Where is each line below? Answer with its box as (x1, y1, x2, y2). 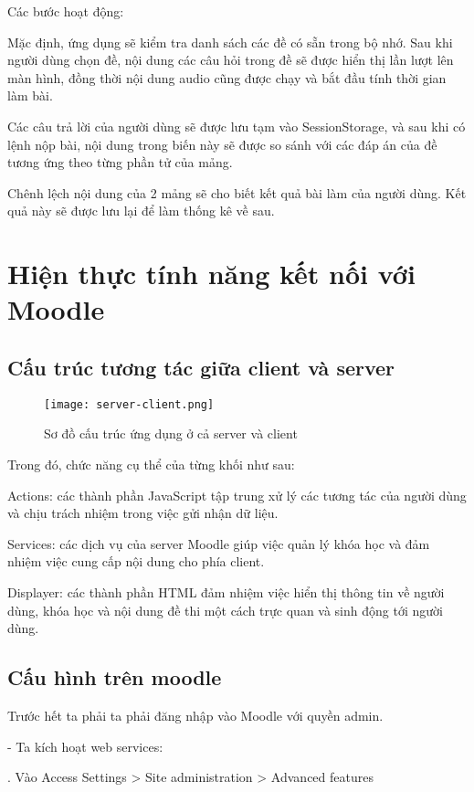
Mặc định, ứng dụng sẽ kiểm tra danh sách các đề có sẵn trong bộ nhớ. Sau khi (7, 32, 453, 51)
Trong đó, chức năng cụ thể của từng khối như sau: (7, 454, 295, 473)
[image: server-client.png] (44, 397, 215, 411)
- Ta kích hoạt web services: (7, 736, 163, 755)
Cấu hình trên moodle (7, 663, 222, 692)
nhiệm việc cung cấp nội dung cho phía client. (7, 552, 265, 571)
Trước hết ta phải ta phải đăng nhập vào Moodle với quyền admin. (7, 705, 384, 724)
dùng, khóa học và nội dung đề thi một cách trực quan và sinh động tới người (7, 600, 443, 619)
